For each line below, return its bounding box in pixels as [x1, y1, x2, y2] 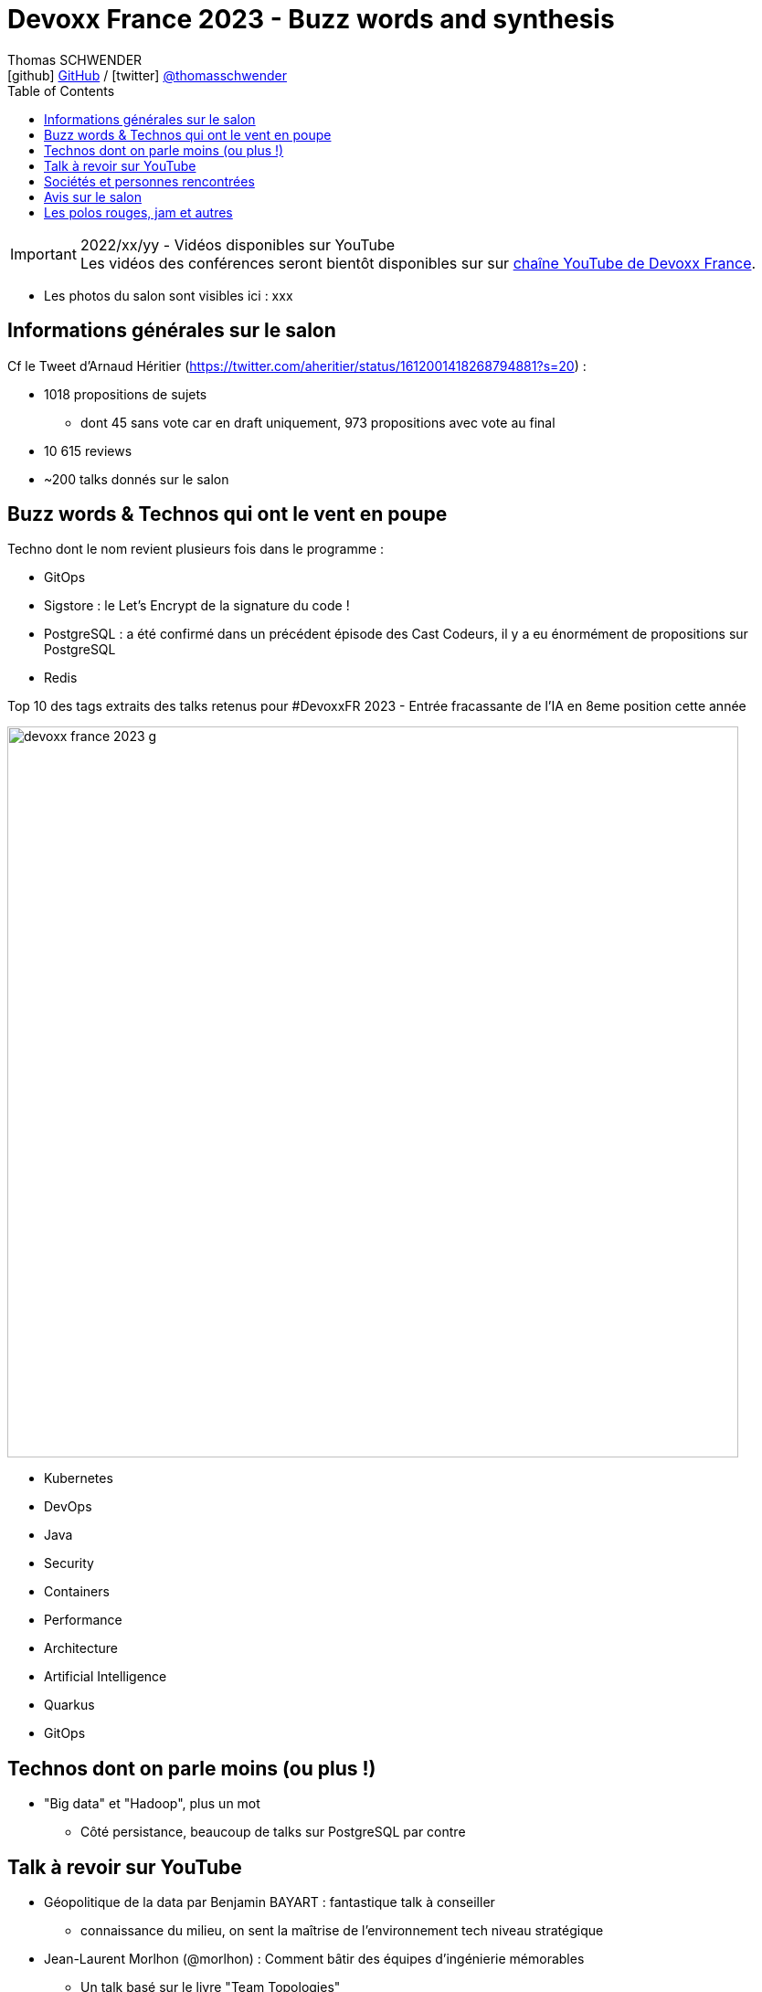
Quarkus [44, 1697, 95, 1713]
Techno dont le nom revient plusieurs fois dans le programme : [7, 541, 385, 557]
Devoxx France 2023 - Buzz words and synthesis [7, 4, 615, 35]
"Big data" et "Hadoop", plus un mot [44, 1796, 260, 1812]
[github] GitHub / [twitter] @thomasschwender [7, 67, 287, 83]
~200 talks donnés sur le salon [44, 471, 229, 487]
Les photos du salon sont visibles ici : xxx [44, 287, 293, 303]
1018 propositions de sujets [44, 386, 207, 402]
